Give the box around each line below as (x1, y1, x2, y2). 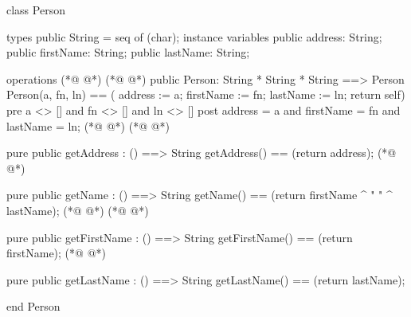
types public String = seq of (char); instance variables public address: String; (6, 28, 382, 45)
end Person (6, 298, 61, 315)
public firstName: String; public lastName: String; (6, 44, 250, 61)
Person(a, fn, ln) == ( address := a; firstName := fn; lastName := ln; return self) (6, 86, 405, 103)
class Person (6, 2, 65, 18)
